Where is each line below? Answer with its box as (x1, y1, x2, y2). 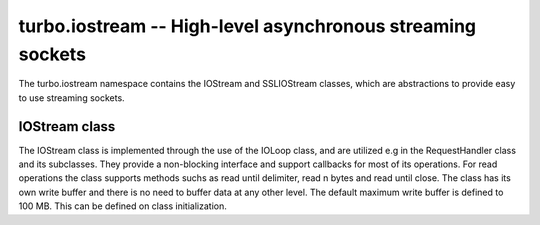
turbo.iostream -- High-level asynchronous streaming (18, 15, 477, 37)
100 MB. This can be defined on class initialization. (18, 200, 227, 212)
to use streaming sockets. (18, 91, 125, 104)
